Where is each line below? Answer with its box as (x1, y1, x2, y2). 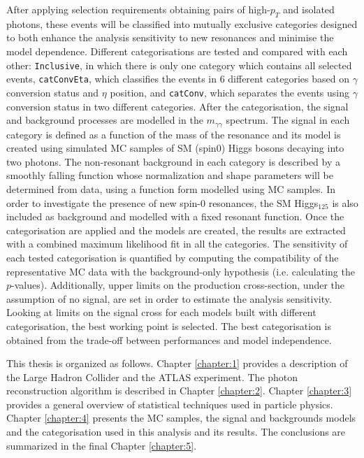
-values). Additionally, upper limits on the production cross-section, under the (11, 278, 345, 292)
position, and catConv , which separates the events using (110, 85, 349, 99)
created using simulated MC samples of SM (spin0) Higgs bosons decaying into (6, 141, 344, 155)
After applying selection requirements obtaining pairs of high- (6, 2, 270, 16)
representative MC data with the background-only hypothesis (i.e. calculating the (6, 264, 355, 278)
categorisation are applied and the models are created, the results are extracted (6, 222, 346, 237)
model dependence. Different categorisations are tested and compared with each (6, 43, 348, 58)
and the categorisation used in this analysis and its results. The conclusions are (6, 424, 346, 439)
